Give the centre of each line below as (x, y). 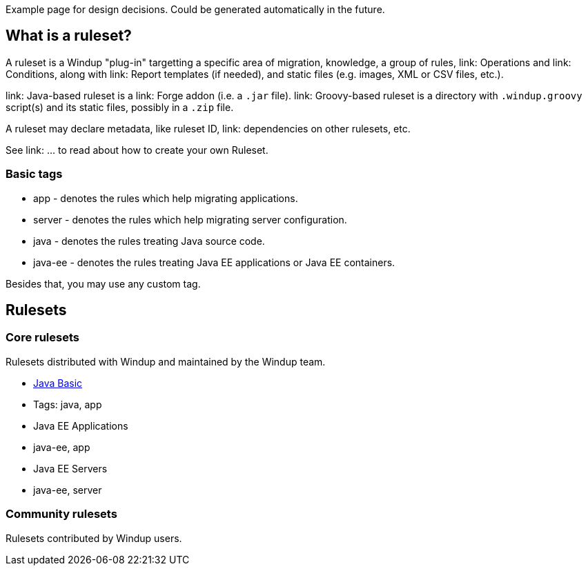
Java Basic (58, 383)
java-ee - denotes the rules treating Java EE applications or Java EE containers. (214, 262)
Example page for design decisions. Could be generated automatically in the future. (195, 9)
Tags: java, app (68, 404)
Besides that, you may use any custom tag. (103, 283)
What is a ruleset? (69, 36)
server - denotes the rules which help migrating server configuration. (190, 219)
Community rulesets (61, 514)
